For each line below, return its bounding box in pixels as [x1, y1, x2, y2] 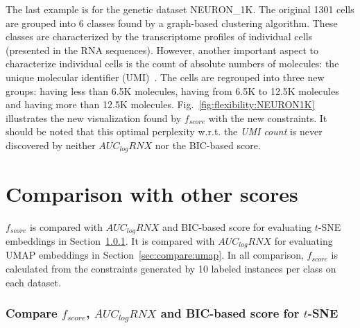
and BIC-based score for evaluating [162, 219, 312, 234]
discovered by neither [6, 137, 96, 152]
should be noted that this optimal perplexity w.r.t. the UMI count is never [6, 124, 323, 139]
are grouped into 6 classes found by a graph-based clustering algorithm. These [6, 15, 338, 30]
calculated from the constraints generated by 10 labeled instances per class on [6, 261, 336, 276]
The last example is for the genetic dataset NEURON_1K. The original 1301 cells [6, 2, 354, 16]
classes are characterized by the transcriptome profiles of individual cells [6, 29, 313, 44]
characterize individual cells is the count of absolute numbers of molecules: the [6, 56, 339, 71]
